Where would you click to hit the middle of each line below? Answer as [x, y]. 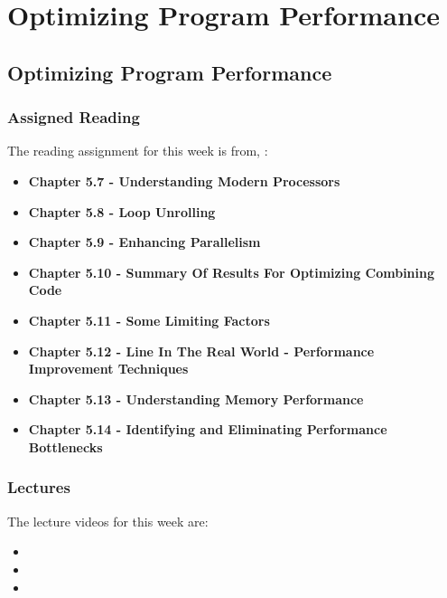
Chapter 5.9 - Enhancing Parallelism [144, 242]
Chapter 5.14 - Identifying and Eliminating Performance [208, 429]
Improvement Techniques [108, 369]
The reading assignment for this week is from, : [138, 151]
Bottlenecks [65, 446]
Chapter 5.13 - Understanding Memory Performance [196, 399]
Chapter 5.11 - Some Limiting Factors [149, 320]
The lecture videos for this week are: [108, 521]
